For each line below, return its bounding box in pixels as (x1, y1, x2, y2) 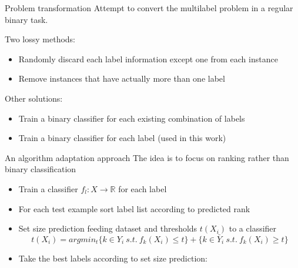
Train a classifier (18, 182, 78, 195)
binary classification (5, 163, 76, 175)
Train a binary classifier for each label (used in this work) (18, 132, 226, 144)
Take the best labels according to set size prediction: (18, 252, 207, 264)
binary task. (5, 13, 48, 25)
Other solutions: (5, 92, 63, 104)
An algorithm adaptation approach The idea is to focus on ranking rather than (5, 151, 289, 163)
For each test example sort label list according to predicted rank (18, 202, 250, 215)
